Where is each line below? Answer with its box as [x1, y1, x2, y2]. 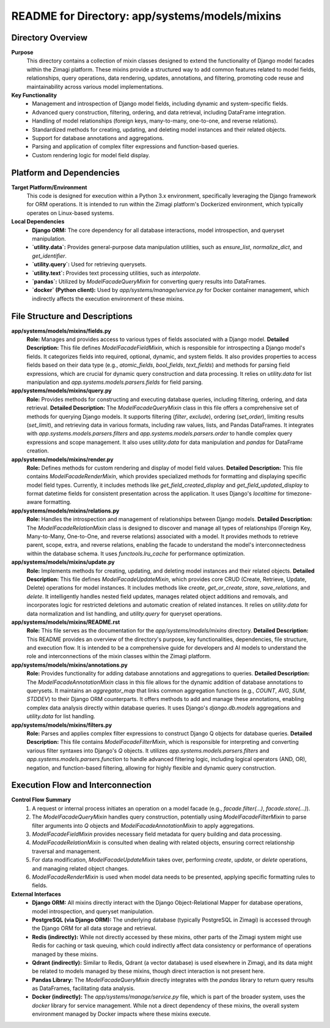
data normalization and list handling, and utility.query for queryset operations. [26, 610, 222, 617]
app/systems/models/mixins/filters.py [11, 721, 112, 729]
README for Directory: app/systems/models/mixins [11, 9, 282, 23]
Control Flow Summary [11, 796, 71, 803]
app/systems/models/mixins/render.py [11, 456, 114, 463]
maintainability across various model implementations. [26, 83, 164, 90]
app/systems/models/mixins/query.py [11, 387, 112, 394]
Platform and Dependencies [11, 167, 120, 178]
